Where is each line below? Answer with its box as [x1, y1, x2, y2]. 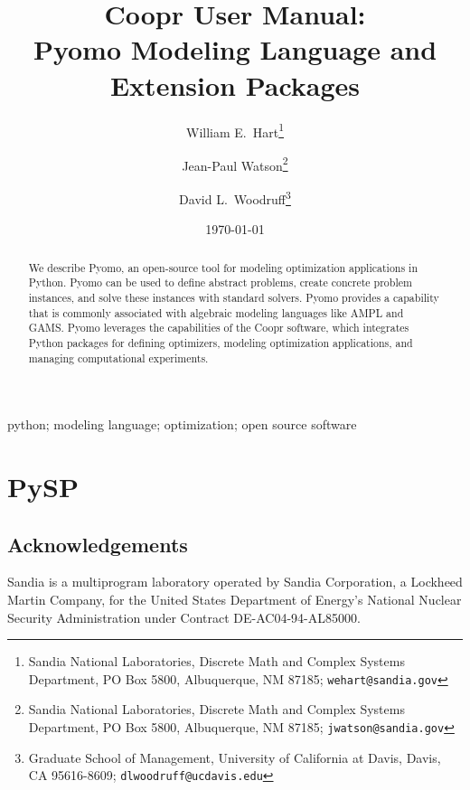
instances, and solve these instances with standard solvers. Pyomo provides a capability [28, 289, 439, 305]
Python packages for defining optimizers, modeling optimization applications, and [28, 334, 413, 350]
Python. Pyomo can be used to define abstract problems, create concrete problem [28, 275, 412, 290]
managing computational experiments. [28, 350, 209, 365]
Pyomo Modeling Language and [33, 31, 437, 68]
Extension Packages [109, 66, 361, 103]
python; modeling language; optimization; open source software [7, 415, 357, 434]
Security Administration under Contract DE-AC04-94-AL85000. [7, 607, 361, 626]
